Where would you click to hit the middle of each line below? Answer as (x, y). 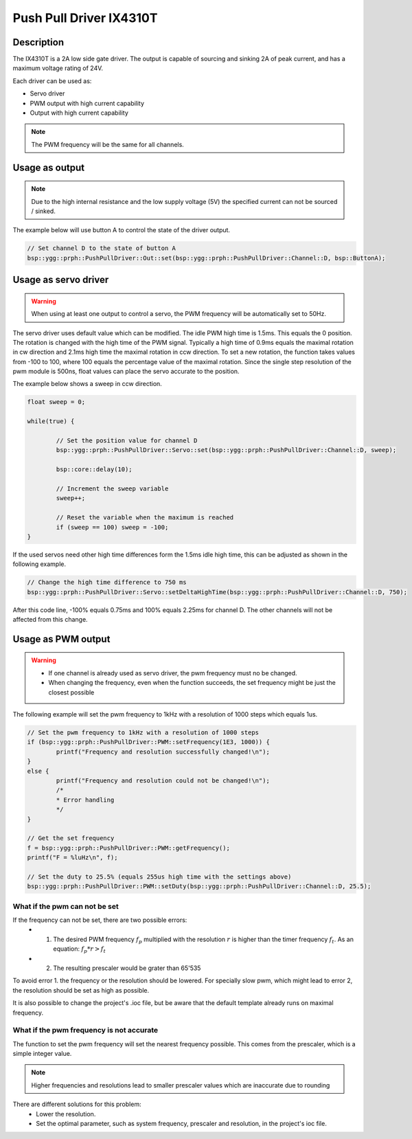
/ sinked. (44, 211)
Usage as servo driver (61, 280)
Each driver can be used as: (52, 81)
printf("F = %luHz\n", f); (72, 858)
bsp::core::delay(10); (94, 470)
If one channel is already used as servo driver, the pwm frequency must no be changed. (173, 673)
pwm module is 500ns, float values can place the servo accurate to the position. (126, 372)
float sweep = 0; (56, 402)
